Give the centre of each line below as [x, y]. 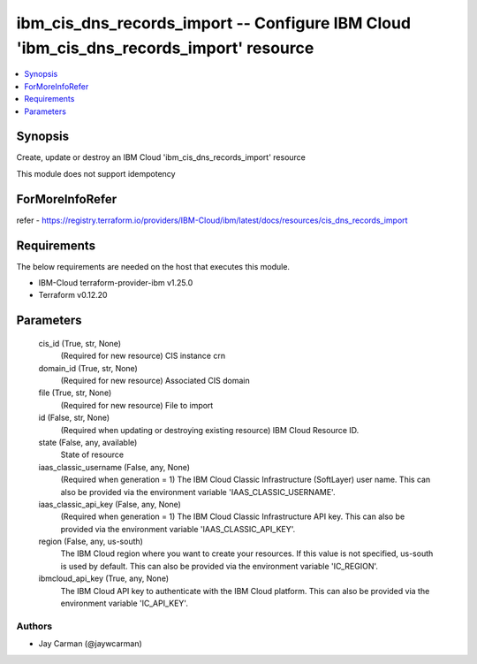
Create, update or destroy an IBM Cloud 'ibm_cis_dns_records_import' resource [161, 157]
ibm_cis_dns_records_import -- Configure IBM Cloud [213, 23]
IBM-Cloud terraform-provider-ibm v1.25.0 [116, 283]
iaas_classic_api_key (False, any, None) [110, 504]
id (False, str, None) [74, 418]
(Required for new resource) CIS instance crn [143, 356]
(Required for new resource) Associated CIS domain [155, 380]
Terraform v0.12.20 [73, 295]
